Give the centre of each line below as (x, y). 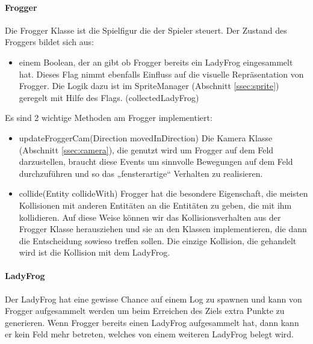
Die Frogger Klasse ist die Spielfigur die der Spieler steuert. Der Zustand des (146, 30)
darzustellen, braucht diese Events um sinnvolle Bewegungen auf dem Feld (156, 161)
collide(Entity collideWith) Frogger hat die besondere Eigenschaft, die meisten (163, 193)
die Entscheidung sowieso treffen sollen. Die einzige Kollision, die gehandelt (158, 240)
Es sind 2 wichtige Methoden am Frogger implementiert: (109, 118)
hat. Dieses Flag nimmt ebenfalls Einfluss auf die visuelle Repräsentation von (161, 74)
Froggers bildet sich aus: (49, 42)
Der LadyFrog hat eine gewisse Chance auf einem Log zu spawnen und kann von (153, 299)
